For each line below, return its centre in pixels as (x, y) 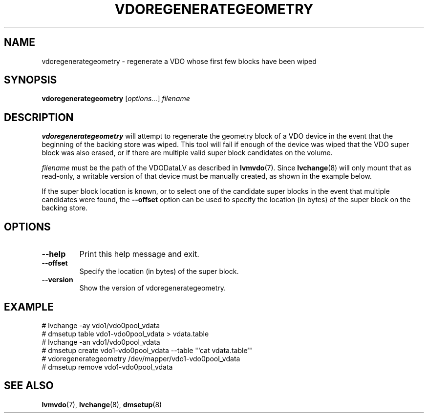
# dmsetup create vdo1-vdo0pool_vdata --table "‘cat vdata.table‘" (147, 350)
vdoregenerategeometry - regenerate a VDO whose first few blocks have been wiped (179, 61)
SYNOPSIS (31, 80)
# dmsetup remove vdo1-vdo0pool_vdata (107, 367)
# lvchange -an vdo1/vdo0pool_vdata (101, 342)
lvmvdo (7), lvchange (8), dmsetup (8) (102, 404)
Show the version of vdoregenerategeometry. (153, 288)
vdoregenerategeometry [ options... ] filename (116, 99)
